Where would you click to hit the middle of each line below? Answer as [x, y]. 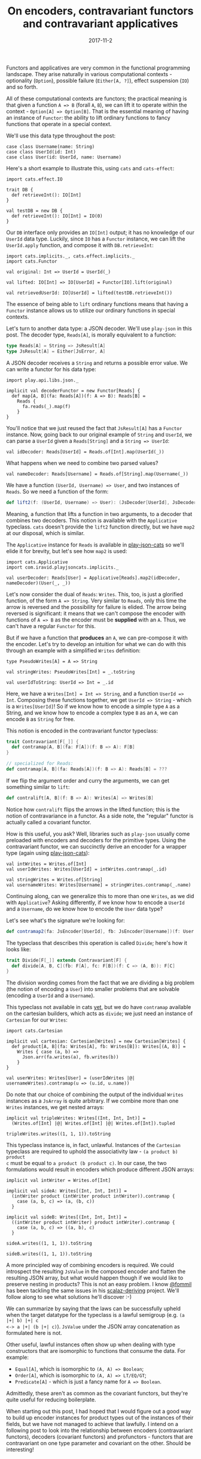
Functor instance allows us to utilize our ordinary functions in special [91, 310]
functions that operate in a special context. [59, 124]
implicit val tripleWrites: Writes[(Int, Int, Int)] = [76, 1118]
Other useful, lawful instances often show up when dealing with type [91, 1344]
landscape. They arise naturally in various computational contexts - [89, 74]
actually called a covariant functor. [49, 822]
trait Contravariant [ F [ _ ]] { [42, 741]
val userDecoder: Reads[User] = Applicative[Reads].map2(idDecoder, [93, 578]
